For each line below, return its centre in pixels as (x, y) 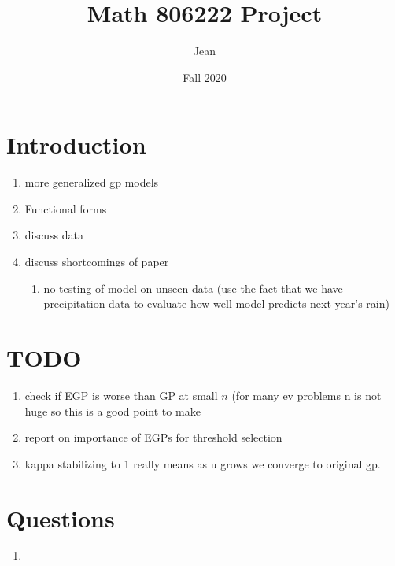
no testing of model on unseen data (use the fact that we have (193, 288)
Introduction (76, 144)
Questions (61, 518)
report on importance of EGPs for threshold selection (153, 437)
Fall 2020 (205, 77)
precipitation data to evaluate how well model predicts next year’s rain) (216, 303)
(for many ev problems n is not (306, 395)
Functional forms (66, 208)
